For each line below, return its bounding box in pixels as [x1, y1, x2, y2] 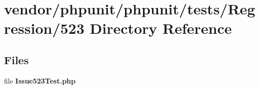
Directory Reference [89, 18, 232, 38]
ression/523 [4, 18, 84, 38]
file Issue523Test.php [4, 75, 76, 86]
